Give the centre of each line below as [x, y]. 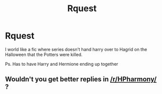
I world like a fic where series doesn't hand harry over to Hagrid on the [76, 49]
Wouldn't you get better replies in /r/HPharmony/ [81, 79]
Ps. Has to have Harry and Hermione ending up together [62, 64]
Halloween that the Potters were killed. [44, 55]
